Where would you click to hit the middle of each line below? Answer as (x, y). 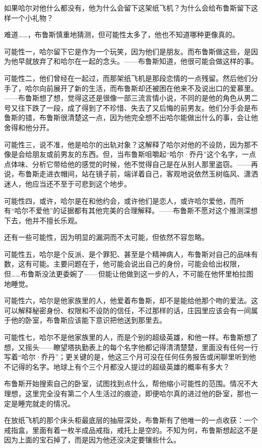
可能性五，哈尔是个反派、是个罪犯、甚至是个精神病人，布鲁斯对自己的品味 (127, 254)
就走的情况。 (53, 403)
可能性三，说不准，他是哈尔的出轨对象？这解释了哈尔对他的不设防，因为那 (127, 144)
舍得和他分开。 (29, 127)
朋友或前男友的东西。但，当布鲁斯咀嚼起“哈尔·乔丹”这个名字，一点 (144, 154)
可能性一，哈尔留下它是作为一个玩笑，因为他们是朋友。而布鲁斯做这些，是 (127, 51)
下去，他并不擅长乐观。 (43, 220)
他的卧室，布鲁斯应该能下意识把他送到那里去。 (88, 320)
